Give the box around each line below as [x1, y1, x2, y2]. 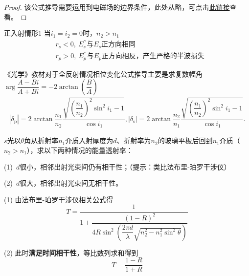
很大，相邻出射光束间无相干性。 [20, 178, 123, 188]
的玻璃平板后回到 [158, 135, 213, 146]
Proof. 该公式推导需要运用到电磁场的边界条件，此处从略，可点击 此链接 [4, 2, 230, 12]
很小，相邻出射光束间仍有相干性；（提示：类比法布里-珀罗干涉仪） [20, 161, 231, 171]
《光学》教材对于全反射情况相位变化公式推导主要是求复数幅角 [4, 68, 203, 79]
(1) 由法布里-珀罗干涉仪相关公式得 [4, 194, 113, 204]
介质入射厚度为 [65, 135, 113, 146]
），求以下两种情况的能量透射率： [26, 145, 133, 155]
